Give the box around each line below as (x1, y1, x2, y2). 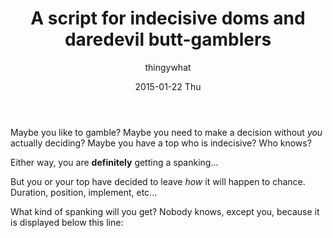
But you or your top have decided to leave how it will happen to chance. (10, 175, 306, 187)
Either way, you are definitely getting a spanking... (10, 156, 219, 168)
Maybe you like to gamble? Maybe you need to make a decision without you (10, 126, 323, 138)
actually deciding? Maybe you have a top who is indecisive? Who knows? (10, 137, 312, 149)
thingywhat (144, 61, 192, 73)
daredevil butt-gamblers (64, 28, 272, 51)
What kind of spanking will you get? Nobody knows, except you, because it (10, 205, 320, 217)
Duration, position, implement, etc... (10, 186, 158, 198)
